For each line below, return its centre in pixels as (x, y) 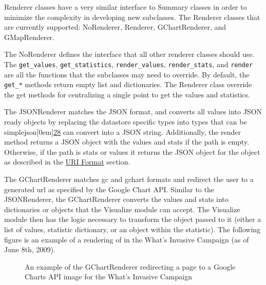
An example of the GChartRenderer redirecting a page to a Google (130, 266)
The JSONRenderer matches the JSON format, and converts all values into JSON (133, 111)
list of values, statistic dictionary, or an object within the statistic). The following (132, 229)
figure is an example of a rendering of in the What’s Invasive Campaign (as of (127, 239)
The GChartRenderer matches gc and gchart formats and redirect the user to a (129, 179)
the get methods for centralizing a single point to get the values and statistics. (127, 94)
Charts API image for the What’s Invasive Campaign (108, 277)
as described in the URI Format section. (67, 162)
